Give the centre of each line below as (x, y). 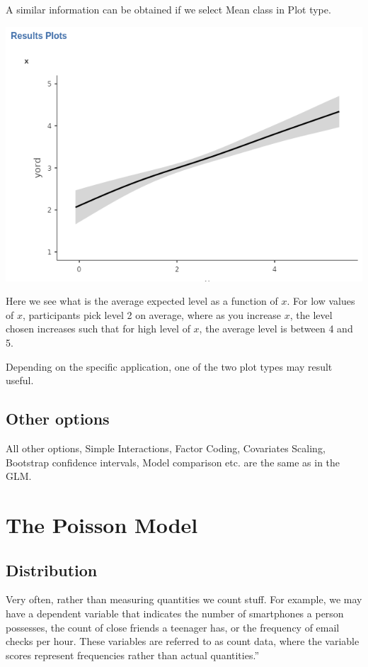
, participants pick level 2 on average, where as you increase (152, 314)
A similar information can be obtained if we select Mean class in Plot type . (168, 9)
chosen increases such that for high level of (98, 329)
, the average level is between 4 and (276, 329)
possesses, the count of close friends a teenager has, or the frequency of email (173, 627)
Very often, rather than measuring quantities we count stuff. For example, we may (184, 599)
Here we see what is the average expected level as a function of (142, 301)
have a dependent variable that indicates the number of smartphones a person (175, 613)
